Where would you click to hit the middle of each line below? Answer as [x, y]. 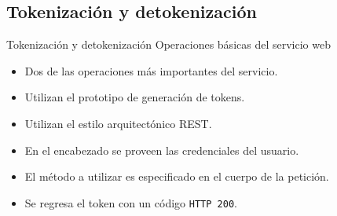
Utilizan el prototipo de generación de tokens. [135, 97]
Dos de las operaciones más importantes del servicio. [151, 70]
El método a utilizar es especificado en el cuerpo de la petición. [177, 176]
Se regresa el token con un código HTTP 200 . [131, 202]
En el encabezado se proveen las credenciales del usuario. [162, 150]
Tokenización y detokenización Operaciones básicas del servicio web [168, 44]
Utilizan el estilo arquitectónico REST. [118, 123]
